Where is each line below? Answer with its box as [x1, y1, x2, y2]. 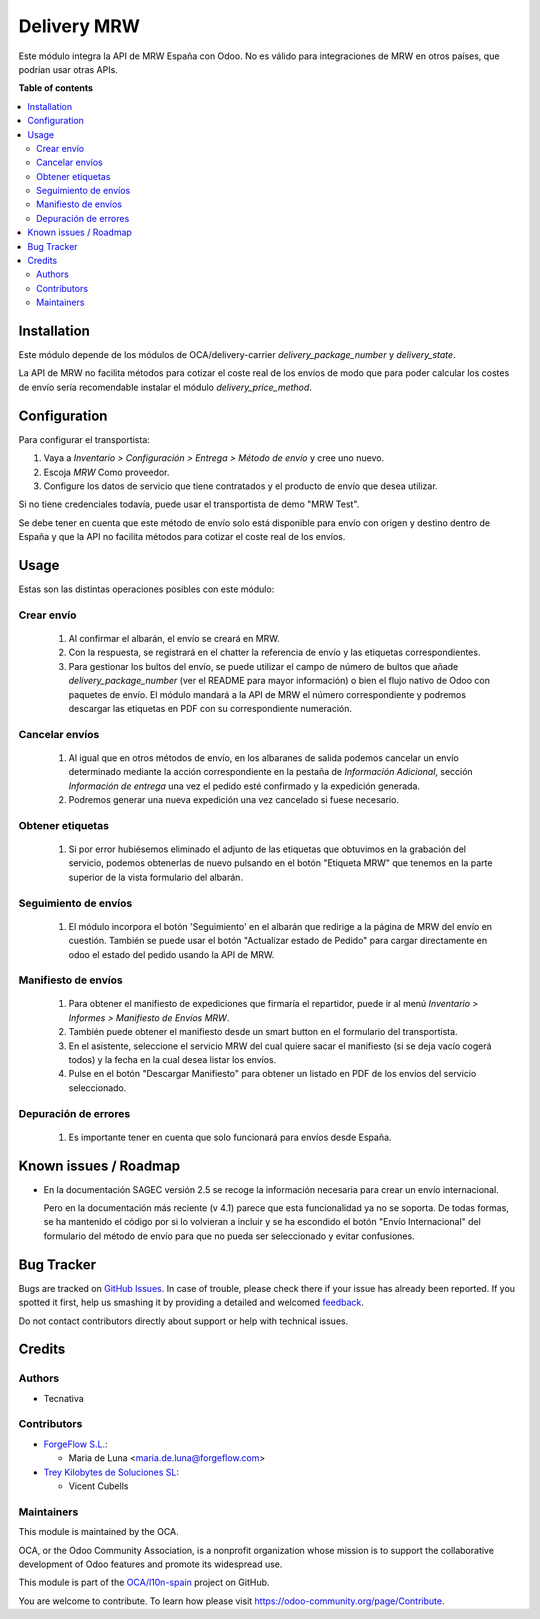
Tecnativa [43, 1392, 84, 1404]
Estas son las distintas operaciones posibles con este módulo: [18, 583, 275, 595]
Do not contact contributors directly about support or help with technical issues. [18, 1315, 349, 1327]
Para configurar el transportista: [18, 433, 150, 445]
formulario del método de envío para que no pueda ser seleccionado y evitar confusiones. [43, 1230, 415, 1242]
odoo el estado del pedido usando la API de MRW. [68, 948, 275, 960]
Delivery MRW [18, 15, 140, 37]
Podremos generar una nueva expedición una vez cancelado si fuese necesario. [68, 794, 400, 806]
